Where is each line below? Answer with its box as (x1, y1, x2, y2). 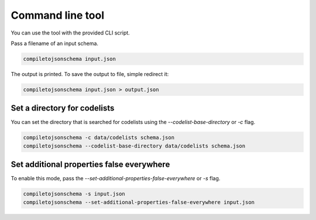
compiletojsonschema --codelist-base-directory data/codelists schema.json (23, 142, 246, 149)
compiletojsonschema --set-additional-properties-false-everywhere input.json (23, 199, 255, 205)
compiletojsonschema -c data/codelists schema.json (23, 135, 175, 141)
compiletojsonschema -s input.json (23, 191, 125, 197)
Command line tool (11, 9, 105, 22)
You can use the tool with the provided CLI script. (11, 29, 130, 36)
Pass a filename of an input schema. (11, 40, 99, 47)
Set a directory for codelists (11, 103, 115, 114)
